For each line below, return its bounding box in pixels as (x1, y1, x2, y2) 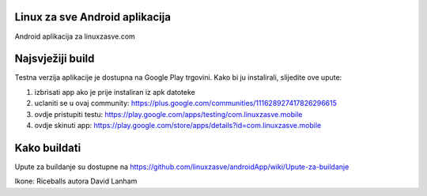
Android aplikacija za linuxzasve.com (14, 32, 136, 41)
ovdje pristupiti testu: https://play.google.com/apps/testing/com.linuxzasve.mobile (34, 109, 303, 119)
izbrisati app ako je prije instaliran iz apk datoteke (34, 87, 195, 96)
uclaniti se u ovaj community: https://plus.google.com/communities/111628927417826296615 (34, 99, 338, 108)
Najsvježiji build (14, 52, 95, 66)
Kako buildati (14, 141, 81, 154)
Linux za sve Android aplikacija (14, 10, 172, 24)
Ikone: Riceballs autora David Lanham (14, 176, 138, 186)
